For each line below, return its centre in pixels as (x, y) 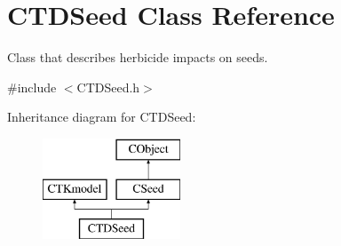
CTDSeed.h (108, 87)
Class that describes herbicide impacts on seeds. (138, 57)
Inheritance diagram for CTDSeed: (102, 117)
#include (32, 87)
